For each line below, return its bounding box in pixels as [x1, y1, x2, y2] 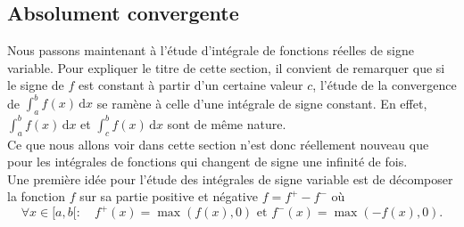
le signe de [7, 76, 64, 94]
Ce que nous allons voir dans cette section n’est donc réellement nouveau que [7, 134, 429, 153]
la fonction [7, 187, 65, 206]
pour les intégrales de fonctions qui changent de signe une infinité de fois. [7, 152, 408, 171]
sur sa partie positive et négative [79, 187, 258, 206]
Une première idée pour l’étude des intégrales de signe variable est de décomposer [7, 169, 453, 188]
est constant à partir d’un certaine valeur [79, 76, 303, 94]
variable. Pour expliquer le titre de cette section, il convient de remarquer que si [7, 58, 445, 77]
